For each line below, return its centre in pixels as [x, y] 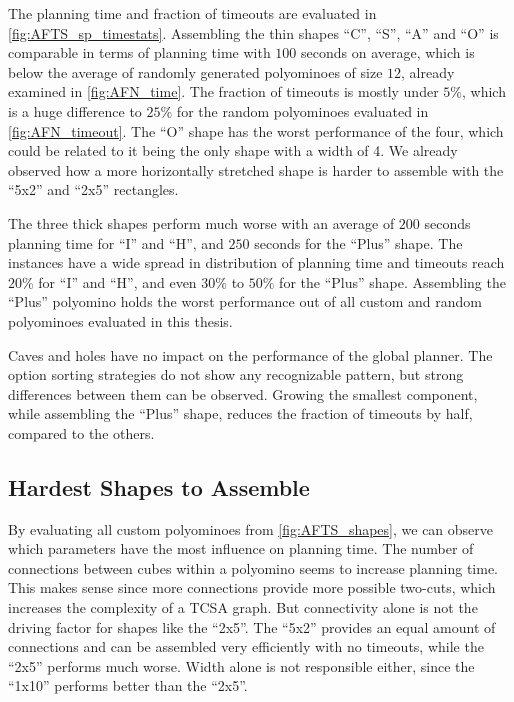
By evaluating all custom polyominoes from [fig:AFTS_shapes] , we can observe [251, 528]
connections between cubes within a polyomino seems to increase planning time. [253, 567]
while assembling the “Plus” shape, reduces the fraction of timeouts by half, [240, 413]
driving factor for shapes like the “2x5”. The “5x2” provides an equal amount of [252, 626]
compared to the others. [81, 432]
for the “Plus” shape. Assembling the [392, 281]
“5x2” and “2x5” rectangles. [93, 189]
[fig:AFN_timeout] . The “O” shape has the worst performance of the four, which [256, 130]
